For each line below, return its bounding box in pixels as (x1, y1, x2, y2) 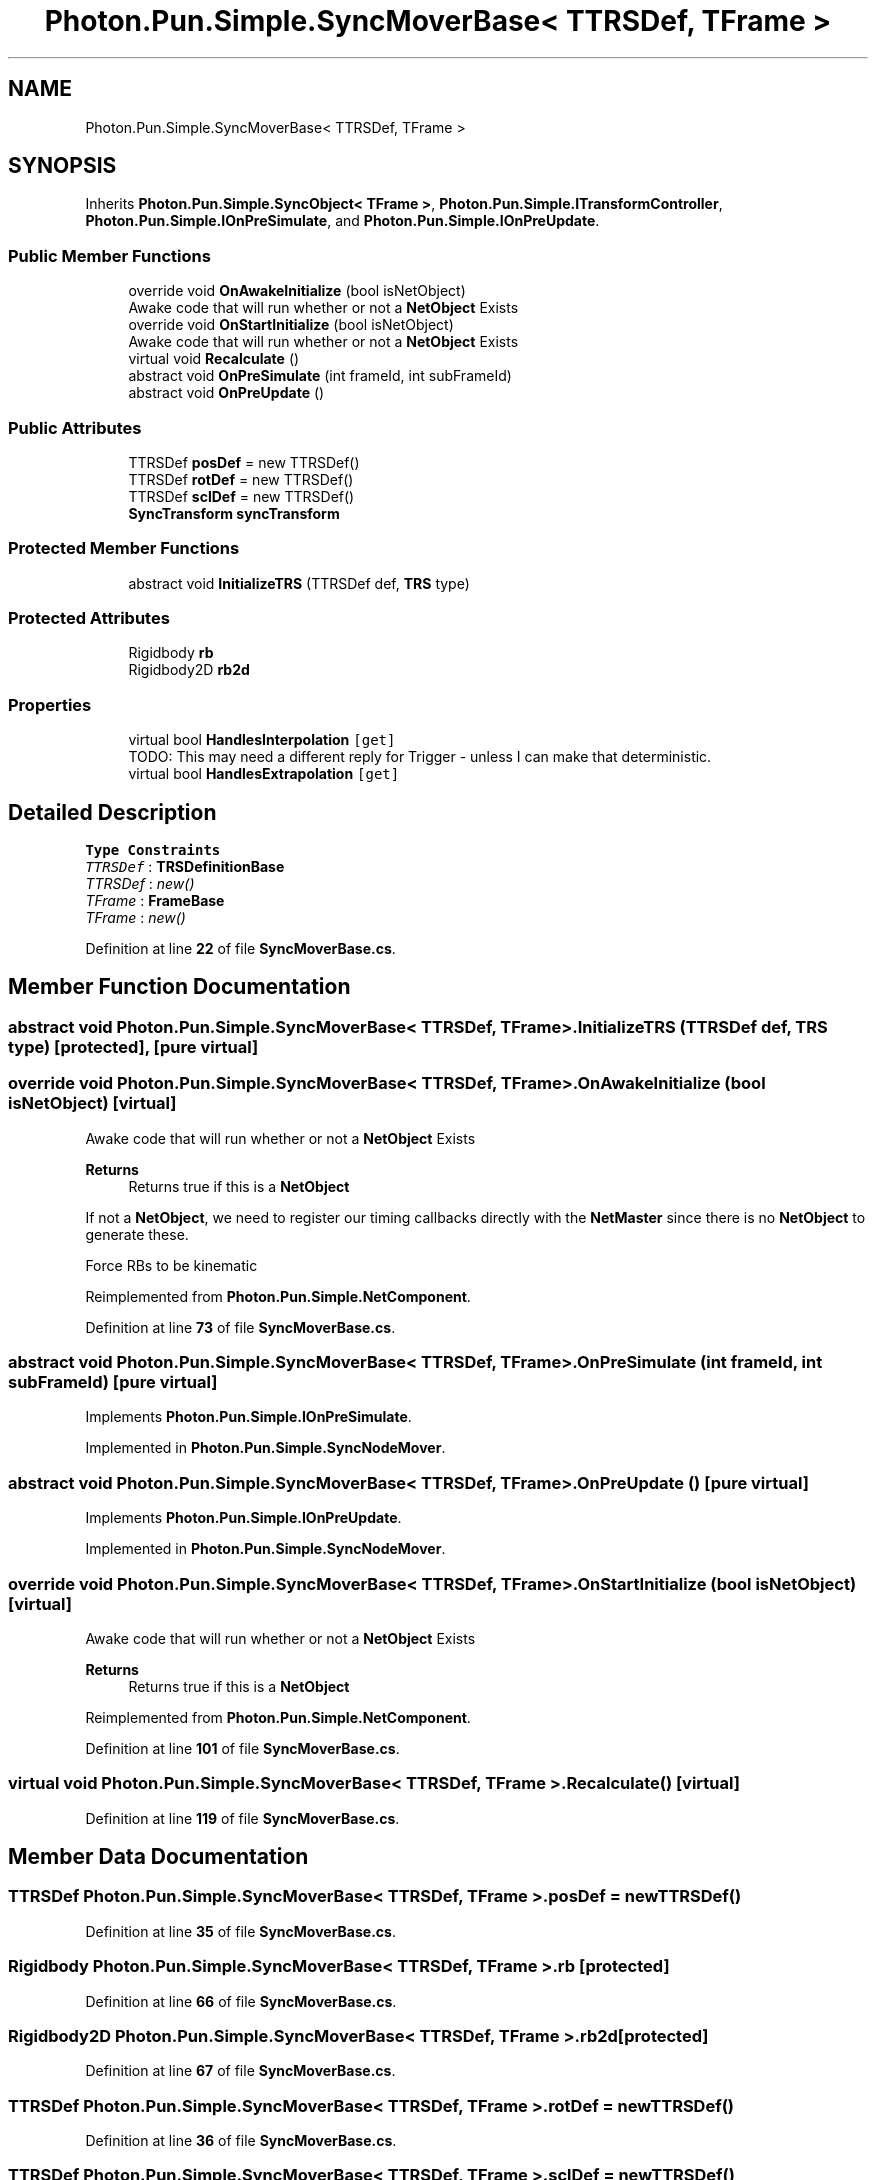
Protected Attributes (8, 608, 170, 629)
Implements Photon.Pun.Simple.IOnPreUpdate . (85, 1509, 402, 1527)
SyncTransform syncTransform (128, 504, 340, 522)
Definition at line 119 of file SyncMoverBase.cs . (85, 1809, 400, 1827)
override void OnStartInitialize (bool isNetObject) (128, 316, 454, 334)
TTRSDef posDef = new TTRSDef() (128, 453, 360, 471)
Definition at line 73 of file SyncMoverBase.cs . (85, 1318, 396, 1336)
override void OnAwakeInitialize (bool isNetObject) (128, 282, 466, 300)
